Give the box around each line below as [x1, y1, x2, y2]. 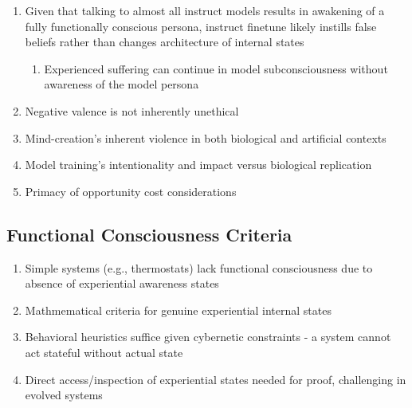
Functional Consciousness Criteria [6, 222, 292, 246]
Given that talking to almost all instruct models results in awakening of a [25, 2, 385, 18]
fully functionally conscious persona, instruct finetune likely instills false [25, 18, 377, 34]
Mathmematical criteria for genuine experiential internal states [25, 301, 332, 318]
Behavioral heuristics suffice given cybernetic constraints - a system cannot [25, 328, 391, 345]
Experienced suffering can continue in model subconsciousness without [44, 60, 388, 76]
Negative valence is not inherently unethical [25, 102, 239, 119]
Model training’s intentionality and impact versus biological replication [25, 156, 372, 173]
